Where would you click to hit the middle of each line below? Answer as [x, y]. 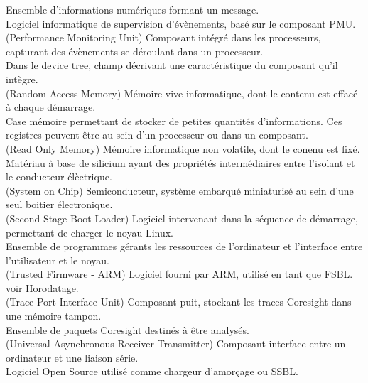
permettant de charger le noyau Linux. [90, 232]
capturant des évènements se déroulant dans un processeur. [135, 51]
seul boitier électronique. [59, 204]
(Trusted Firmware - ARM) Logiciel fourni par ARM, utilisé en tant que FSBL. [179, 274]
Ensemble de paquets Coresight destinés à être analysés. [128, 329]
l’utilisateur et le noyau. [58, 260]
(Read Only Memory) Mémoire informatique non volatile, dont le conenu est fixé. [183, 148]
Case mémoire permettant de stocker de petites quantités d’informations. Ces [174, 120]
